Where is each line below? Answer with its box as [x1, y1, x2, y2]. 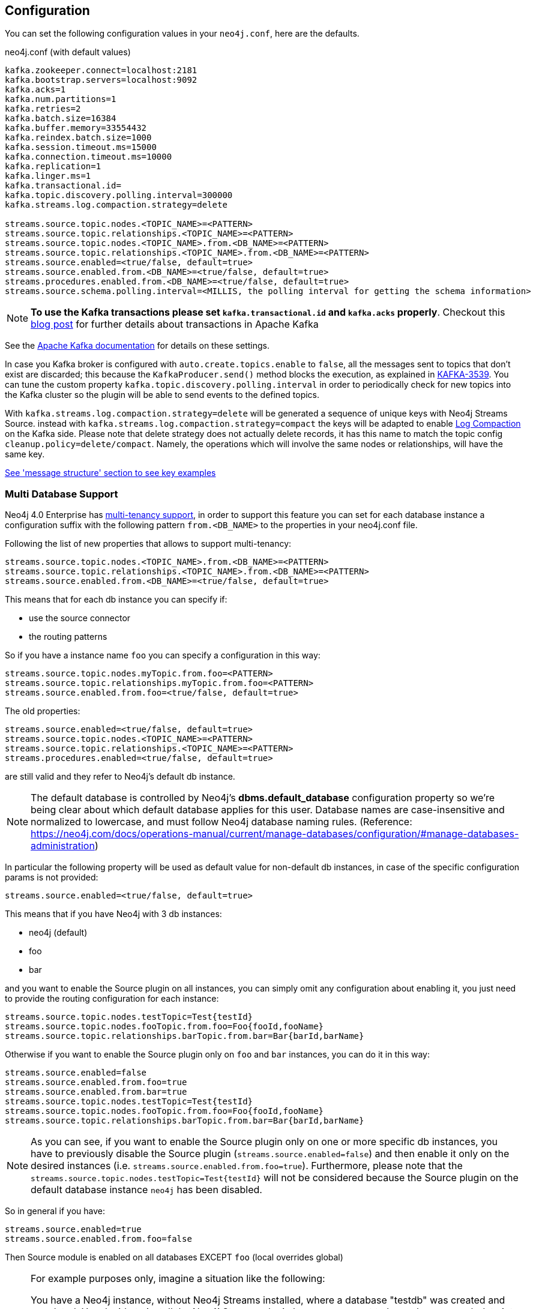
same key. [5, 449, 45, 460]
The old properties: [5, 706, 80, 717]
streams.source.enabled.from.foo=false [5, 1234, 192, 1244]
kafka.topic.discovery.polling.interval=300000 [5, 190, 233, 200]
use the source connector [29, 613, 131, 624]
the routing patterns [29, 631, 107, 642]
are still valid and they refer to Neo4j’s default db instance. [5, 771, 235, 782]
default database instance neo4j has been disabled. [31, 1184, 262, 1196]
